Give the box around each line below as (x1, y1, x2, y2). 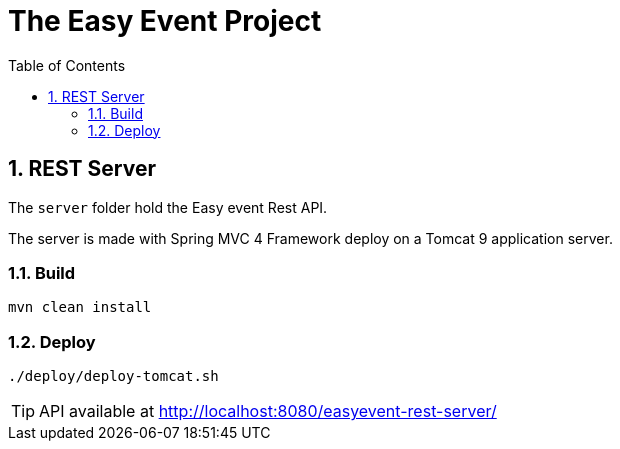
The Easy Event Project (8, 4, 322, 38)
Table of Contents (8, 56, 126, 74)
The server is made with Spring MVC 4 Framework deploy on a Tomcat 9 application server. (8, 229, 613, 247)
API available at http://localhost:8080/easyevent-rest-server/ (39, 401, 497, 422)
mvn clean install (8, 299, 152, 316)
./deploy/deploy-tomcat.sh (8, 368, 219, 385)
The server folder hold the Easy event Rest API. (8, 198, 328, 216)
